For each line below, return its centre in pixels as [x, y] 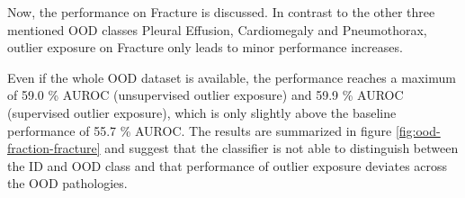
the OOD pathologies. [67, 183]
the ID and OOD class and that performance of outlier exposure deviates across [228, 165]
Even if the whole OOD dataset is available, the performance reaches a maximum [232, 77]
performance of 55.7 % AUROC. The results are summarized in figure [200, 130]
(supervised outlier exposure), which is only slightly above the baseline [202, 112]
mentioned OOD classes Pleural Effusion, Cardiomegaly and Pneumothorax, [217, 29]
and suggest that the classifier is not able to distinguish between [282, 148]
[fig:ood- [418, 130]
